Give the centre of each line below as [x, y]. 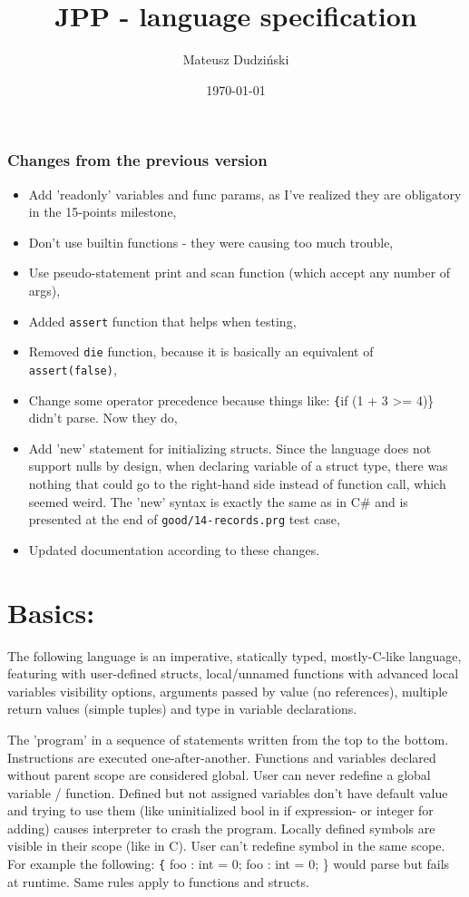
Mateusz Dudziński [236, 59]
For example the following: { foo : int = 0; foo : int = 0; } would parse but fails [229, 864]
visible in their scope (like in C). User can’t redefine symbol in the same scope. [226, 846]
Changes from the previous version [137, 160]
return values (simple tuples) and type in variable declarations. [182, 709]
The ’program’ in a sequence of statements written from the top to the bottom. [228, 739]
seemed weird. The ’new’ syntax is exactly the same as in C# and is [218, 501]
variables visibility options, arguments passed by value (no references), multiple [228, 691]
